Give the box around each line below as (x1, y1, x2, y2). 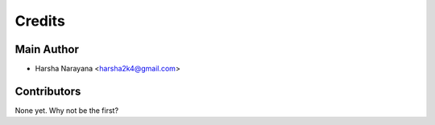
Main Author (14, 42, 80, 56)
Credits (14, 12, 66, 30)
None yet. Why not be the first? (14, 105, 119, 115)
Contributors (14, 84, 81, 98)
